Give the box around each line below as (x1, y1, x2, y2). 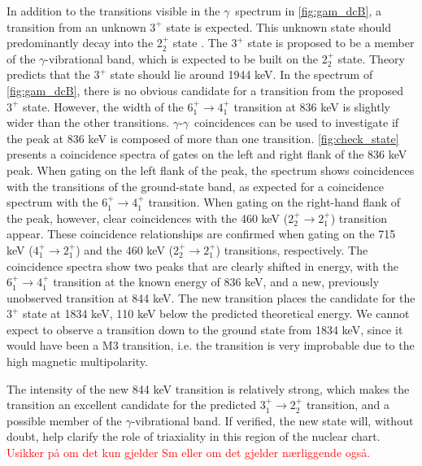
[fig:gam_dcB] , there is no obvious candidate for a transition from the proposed (7, 81, 404, 98)
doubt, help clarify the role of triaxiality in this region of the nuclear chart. (7, 428, 381, 445)
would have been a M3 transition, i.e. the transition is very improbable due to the (7, 337, 415, 354)
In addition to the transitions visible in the (7, 2, 220, 19)
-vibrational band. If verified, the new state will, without (131, 412, 414, 429)
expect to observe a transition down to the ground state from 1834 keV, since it (7, 320, 403, 338)
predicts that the (7, 66, 90, 83)
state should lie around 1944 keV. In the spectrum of (110, 66, 373, 83)
